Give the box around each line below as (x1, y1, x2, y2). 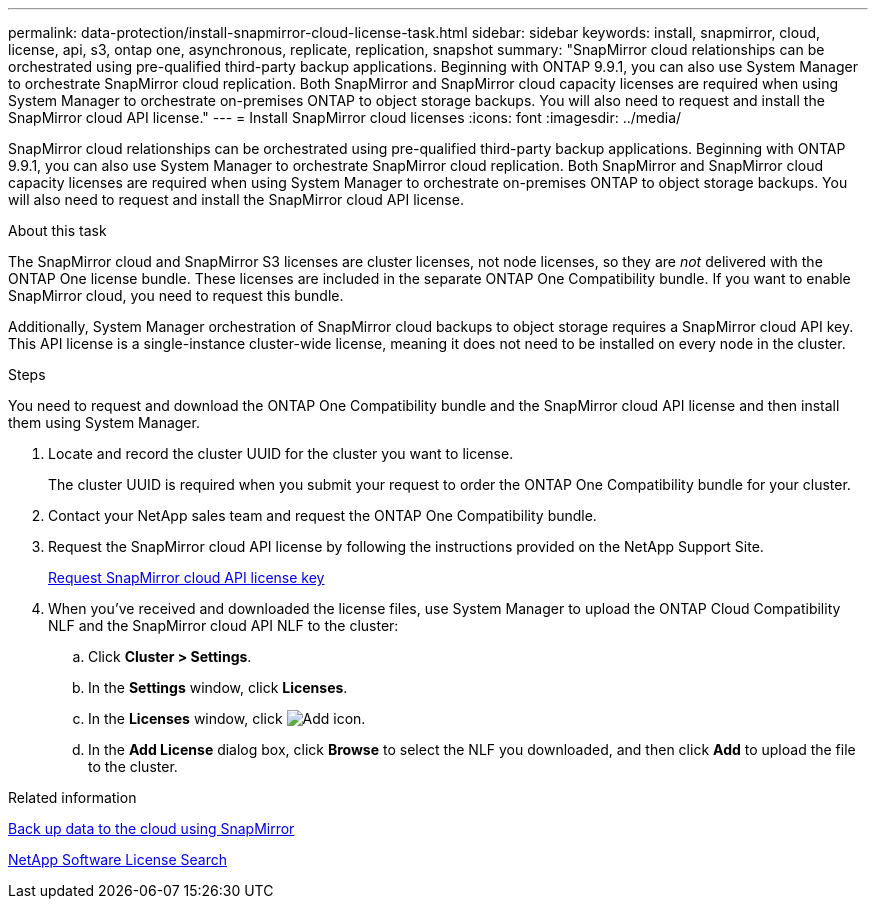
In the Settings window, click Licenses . (88, 679, 348, 696)
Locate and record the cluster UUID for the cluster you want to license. (48, 445, 514, 462)
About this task (8, 222, 107, 239)
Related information (8, 789, 137, 806)
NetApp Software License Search (8, 851, 228, 868)
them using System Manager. (8, 414, 200, 431)
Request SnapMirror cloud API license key (48, 569, 325, 586)
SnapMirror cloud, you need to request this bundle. (8, 287, 344, 304)
